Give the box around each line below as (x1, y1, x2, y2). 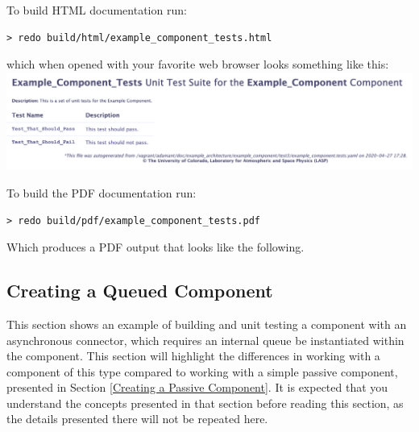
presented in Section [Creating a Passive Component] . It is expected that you (6, 379, 388, 396)
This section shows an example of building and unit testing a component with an (6, 315, 407, 332)
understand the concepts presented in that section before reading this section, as (6, 394, 404, 411)
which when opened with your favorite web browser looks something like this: (6, 56, 389, 73)
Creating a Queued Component (6, 278, 273, 303)
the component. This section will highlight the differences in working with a (6, 347, 380, 364)
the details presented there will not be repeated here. (6, 410, 268, 427)
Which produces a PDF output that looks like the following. (6, 239, 305, 255)
